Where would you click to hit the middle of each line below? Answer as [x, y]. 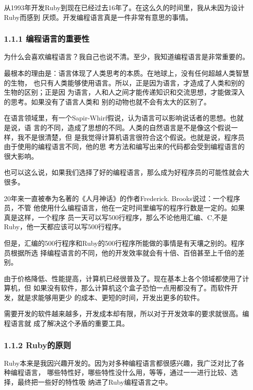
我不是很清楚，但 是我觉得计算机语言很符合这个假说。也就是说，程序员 [131, 137]
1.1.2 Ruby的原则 [37, 345]
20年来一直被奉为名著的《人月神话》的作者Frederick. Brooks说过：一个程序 [122, 198]
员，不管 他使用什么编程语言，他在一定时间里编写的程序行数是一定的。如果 [124, 208]
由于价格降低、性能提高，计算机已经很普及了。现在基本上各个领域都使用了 [123, 278]
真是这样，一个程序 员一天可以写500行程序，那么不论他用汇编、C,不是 [116, 217]
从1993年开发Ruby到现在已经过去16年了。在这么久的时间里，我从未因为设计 [124, 7]
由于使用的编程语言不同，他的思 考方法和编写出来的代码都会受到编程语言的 [124, 146]
